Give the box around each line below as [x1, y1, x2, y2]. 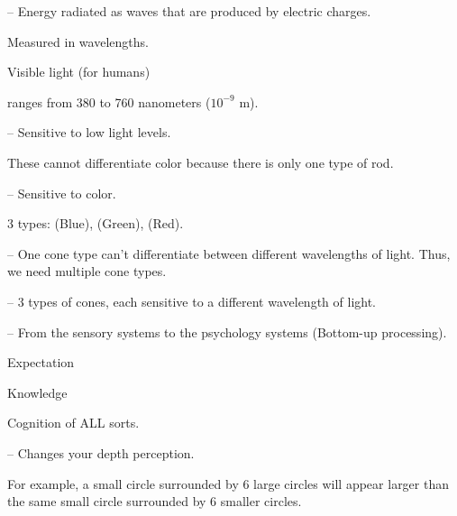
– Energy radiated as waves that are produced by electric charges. [7, 2, 371, 20]
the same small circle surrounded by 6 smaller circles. [7, 492, 302, 511]
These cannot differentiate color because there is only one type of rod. [7, 152, 394, 171]
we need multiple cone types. [7, 262, 167, 281]
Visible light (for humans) [7, 62, 151, 81]
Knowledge [7, 382, 68, 401]
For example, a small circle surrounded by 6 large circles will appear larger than [7, 474, 449, 493]
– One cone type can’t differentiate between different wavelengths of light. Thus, [7, 244, 451, 263]
